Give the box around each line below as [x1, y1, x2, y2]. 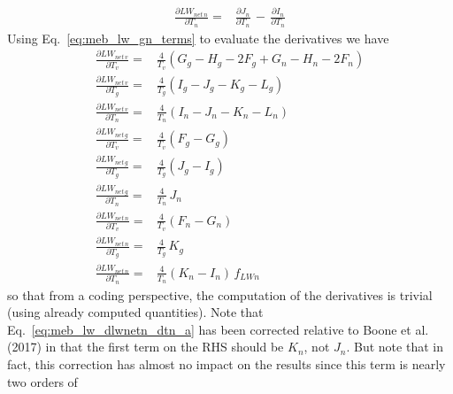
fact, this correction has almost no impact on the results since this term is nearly [7, 355, 446, 374]
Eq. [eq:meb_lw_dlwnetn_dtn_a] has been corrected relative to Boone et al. [7, 320, 429, 338]
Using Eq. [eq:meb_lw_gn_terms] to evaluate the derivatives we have [7, 28, 389, 47]
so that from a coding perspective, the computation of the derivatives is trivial [7, 285, 433, 304]
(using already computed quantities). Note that [7, 303, 264, 321]
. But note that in [346, 337, 443, 356]
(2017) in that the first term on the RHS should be [7, 337, 284, 356]
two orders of [7, 372, 78, 390]
